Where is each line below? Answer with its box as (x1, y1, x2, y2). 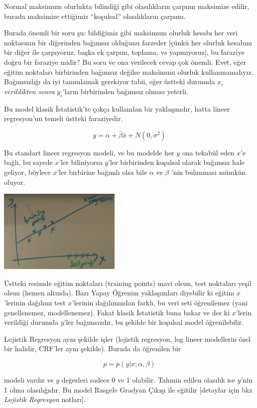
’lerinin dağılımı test (4, 297, 66, 308)
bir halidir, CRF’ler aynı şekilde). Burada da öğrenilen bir (4, 343, 181, 354)
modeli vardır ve (4, 375, 54, 385)
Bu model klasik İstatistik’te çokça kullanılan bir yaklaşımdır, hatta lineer (4, 103, 230, 114)
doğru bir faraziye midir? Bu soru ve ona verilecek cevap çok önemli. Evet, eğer (4, 56, 247, 67)
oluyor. (4, 176, 25, 187)
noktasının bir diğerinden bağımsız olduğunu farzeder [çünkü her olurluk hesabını (4, 37, 252, 47)
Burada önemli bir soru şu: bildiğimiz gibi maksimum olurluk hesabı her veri (4, 27, 238, 38)
